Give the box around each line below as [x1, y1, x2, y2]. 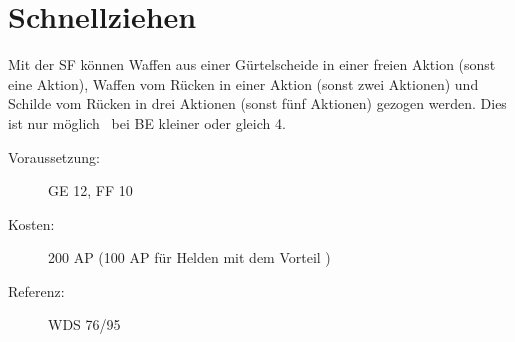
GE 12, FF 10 [48, 180, 133, 201]
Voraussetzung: [8, 146, 100, 167]
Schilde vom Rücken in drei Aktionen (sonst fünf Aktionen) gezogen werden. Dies [8, 93, 507, 114]
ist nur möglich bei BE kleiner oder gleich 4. [8, 112, 286, 133]
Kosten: [8, 213, 55, 234]
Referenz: [8, 280, 65, 301]
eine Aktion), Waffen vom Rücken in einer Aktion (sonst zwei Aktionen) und [8, 73, 479, 94]
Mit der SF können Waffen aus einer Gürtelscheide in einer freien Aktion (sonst [8, 54, 496, 75]
